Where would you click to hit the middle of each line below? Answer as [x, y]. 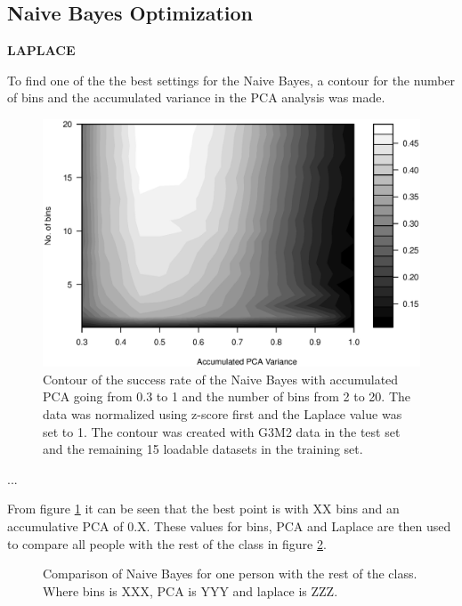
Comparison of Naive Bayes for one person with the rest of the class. [230, 574]
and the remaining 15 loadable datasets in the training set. [203, 449]
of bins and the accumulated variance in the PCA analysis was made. [196, 97]
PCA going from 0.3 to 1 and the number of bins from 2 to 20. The [227, 396]
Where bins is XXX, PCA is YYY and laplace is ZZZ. [190, 590]
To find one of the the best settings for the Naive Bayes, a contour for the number [231, 80]
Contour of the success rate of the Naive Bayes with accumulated [221, 379]
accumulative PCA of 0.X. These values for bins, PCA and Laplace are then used [229, 525]
